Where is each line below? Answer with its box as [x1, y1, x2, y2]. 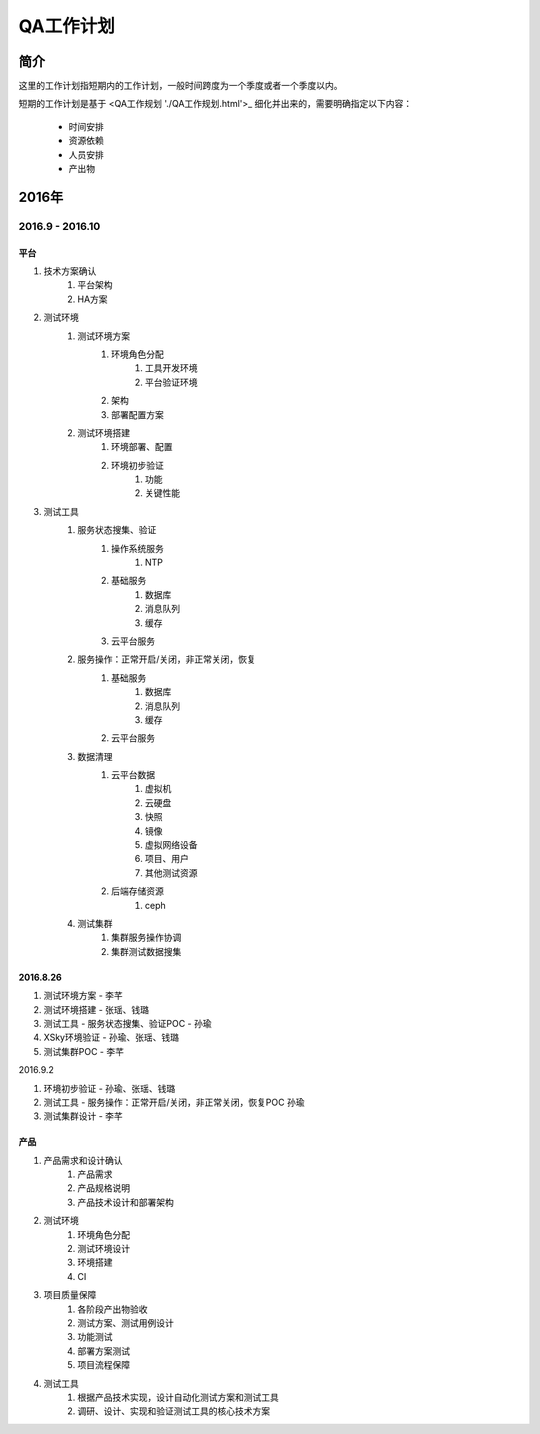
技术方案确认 [43, 265, 97, 277]
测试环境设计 [77, 1243, 130, 1255]
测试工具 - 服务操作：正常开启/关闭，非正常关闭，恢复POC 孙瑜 [43, 1096, 305, 1108]
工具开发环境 [145, 362, 198, 374]
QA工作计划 [18, 15, 115, 37]
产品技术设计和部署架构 [77, 1196, 174, 1208]
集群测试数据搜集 [111, 945, 182, 957]
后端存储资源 [111, 885, 164, 897]
